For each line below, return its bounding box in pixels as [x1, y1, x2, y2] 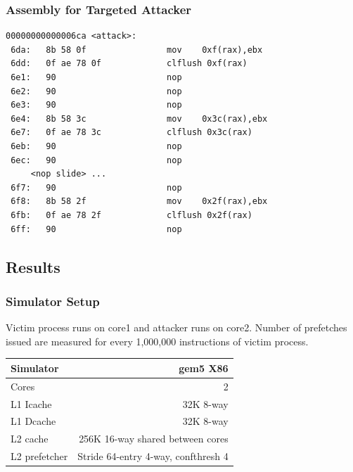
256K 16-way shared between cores [79, 431, 229, 446]
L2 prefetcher [11, 449, 68, 464]
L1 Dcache [11, 414, 56, 428]
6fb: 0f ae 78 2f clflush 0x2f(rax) [11, 210, 252, 220]
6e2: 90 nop [11, 86, 182, 96]
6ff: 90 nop [11, 224, 182, 234]
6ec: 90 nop [11, 155, 182, 165]
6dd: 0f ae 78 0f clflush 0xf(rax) [11, 58, 248, 69]
